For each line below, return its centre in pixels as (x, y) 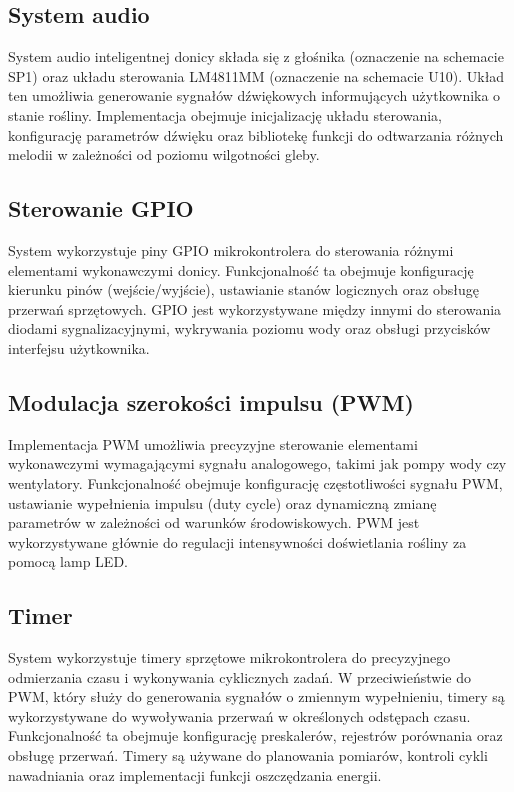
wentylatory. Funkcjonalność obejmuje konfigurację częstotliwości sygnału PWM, (255, 482)
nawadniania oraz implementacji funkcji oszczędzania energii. (195, 774)
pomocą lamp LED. (68, 561)
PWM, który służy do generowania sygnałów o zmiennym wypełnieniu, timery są (256, 696)
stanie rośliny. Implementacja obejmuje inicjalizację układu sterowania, (225, 114)
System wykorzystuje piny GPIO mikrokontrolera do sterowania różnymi (231, 249)
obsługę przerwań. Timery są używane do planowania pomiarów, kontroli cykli (248, 755)
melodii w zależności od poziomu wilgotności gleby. (164, 154)
